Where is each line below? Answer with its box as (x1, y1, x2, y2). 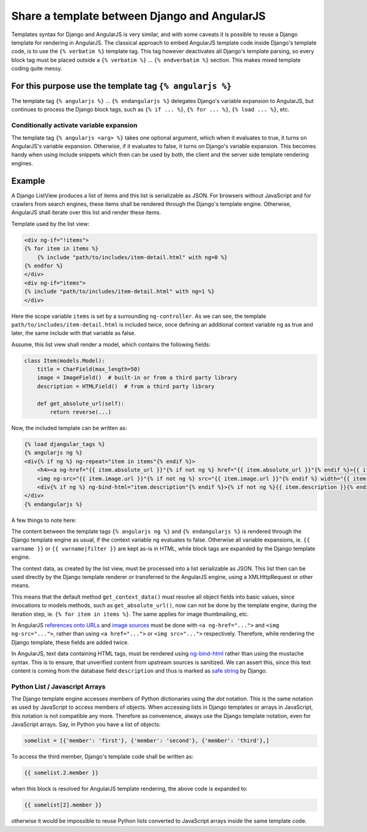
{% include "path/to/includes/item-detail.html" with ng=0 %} (37, 254, 228, 260)
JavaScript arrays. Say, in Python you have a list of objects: (11, 720, 161, 728)
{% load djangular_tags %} (24, 441, 105, 447)
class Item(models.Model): (24, 357, 105, 364)
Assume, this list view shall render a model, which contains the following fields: (11, 341, 211, 348)
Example (11, 175, 45, 186)
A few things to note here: (11, 516, 76, 524)
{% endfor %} (24, 262, 64, 269)
